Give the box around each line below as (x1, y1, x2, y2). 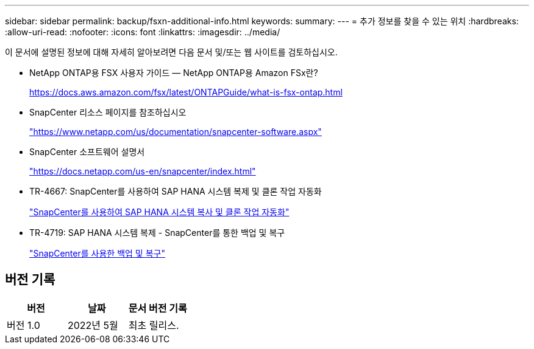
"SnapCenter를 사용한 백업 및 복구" (29, 248, 165, 258)
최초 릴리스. (128, 319, 179, 331)
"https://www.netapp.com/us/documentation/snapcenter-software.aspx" (29, 126, 322, 137)
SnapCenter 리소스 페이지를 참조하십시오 (29, 107, 187, 117)
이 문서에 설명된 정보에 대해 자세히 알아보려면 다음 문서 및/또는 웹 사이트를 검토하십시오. (5, 47, 338, 57)
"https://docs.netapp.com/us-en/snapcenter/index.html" (29, 166, 256, 176)
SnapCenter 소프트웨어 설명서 (29, 147, 145, 157)
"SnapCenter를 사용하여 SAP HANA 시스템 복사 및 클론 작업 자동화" (29, 207, 290, 217)
